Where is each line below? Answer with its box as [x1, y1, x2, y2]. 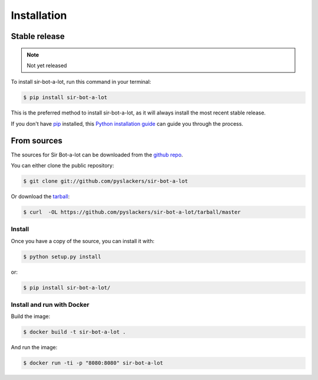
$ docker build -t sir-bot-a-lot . [23, 329, 126, 336]
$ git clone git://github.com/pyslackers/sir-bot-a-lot [23, 178, 188, 184]
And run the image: [11, 344, 58, 351]
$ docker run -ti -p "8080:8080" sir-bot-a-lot [23, 360, 163, 366]
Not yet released [26, 62, 67, 69]
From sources [11, 136, 63, 146]
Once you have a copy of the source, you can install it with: [11, 237, 155, 244]
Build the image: [11, 313, 50, 320]
